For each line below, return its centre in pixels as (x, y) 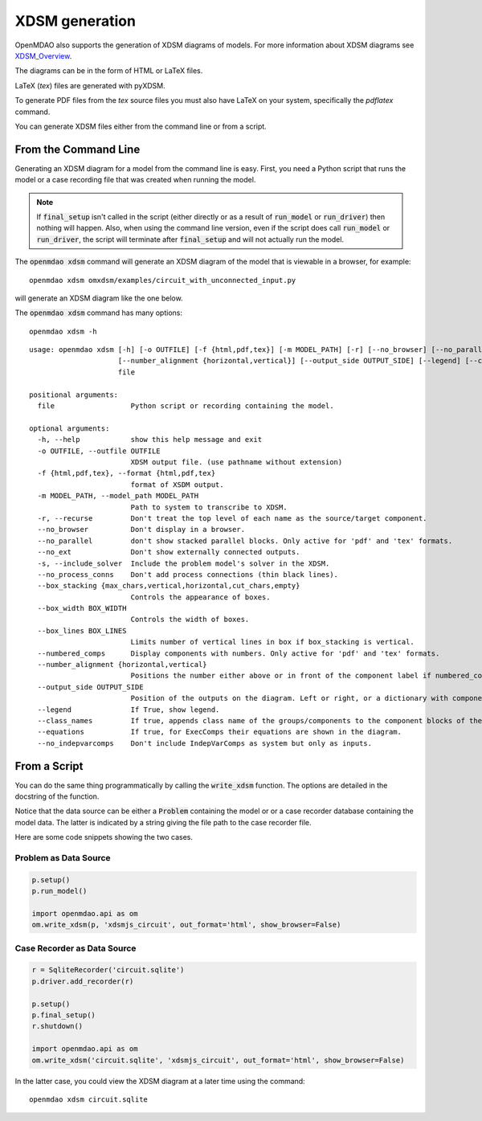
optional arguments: (69, 428)
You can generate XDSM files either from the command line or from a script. (141, 126)
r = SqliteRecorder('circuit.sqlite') (108, 970)
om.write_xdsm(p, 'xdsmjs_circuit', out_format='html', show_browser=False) (186, 925)
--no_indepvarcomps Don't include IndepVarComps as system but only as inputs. (205, 743)
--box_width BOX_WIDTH (82, 608)
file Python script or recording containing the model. (186, 406)
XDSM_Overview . (43, 55)
